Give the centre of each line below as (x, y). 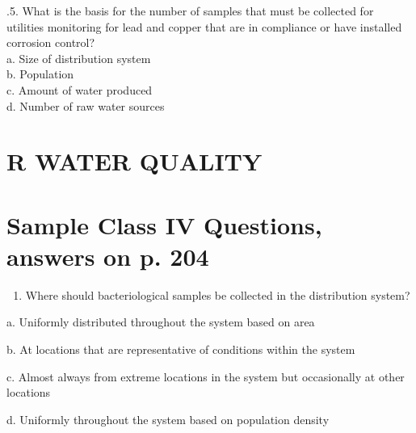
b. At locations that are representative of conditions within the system (181, 349)
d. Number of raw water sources (86, 105)
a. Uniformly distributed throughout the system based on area (161, 322)
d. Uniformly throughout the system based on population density (168, 419)
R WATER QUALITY (134, 161)
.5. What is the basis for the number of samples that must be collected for (190, 11)
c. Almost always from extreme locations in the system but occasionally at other (206, 376)
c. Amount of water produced (80, 89)
